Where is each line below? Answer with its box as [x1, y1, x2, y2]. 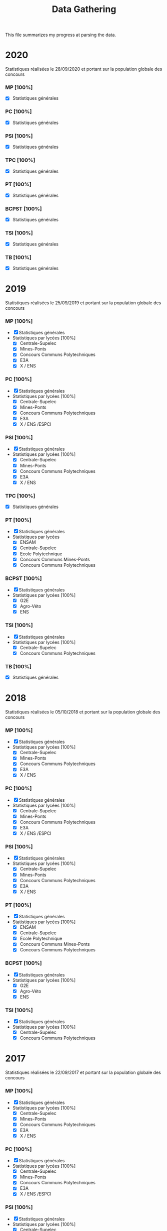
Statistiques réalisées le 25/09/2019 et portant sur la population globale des [5, 300, 161, 306]
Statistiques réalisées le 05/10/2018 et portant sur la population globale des [5, 709, 160, 715]
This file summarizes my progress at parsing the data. [5, 32, 116, 38]
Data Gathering [51, 4, 116, 15]
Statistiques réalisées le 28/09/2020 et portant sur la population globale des [5, 66, 162, 72]
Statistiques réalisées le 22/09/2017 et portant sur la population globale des [5, 1069, 161, 1075]
